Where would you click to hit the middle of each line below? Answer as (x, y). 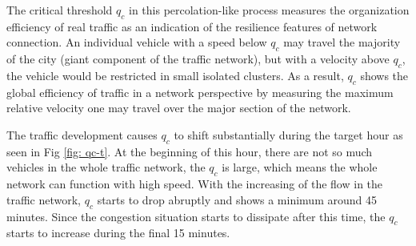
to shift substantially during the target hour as (288, 134)
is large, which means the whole (300, 167)
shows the (384, 75)
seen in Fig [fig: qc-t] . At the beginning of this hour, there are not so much (190, 151)
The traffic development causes (82, 134)
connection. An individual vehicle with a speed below (137, 42)
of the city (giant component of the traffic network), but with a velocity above (198, 59)
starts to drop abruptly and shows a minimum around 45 (237, 199)
